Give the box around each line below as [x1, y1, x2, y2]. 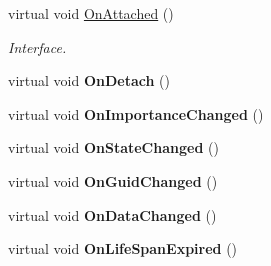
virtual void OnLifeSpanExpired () [8, 238, 238, 259]
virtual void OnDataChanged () [8, 204, 217, 225]
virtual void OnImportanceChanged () [8, 103, 264, 124]
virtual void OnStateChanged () [8, 137, 219, 158]
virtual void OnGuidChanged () [8, 170, 218, 191]
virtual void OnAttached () [8, 3, 174, 23]
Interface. [8, 36, 67, 57]
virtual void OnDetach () [8, 70, 170, 91]
